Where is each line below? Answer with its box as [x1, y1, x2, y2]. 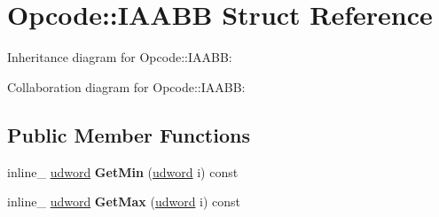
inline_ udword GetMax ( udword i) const [7, 192, 241, 211]
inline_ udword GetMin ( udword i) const [7, 162, 239, 181]
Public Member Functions [7, 120, 250, 148]
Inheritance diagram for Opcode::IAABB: [7, 48, 232, 66]
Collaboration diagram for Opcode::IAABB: [7, 77, 246, 96]
